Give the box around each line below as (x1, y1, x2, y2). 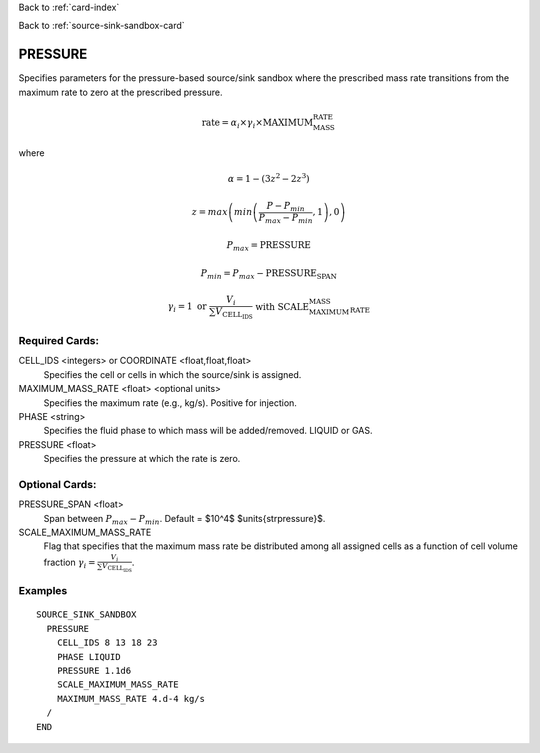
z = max (191, 206, 229, 218)
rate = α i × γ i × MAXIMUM (201, 116, 314, 130)
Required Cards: (18, 333, 100, 347)
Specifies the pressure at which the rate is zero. (43, 453, 241, 465)
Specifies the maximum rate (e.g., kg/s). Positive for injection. (43, 396, 297, 409)
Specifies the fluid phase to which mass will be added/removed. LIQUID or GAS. (43, 425, 373, 437)
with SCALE (255, 301, 310, 312)
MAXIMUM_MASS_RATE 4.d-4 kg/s (56, 693, 205, 704)
